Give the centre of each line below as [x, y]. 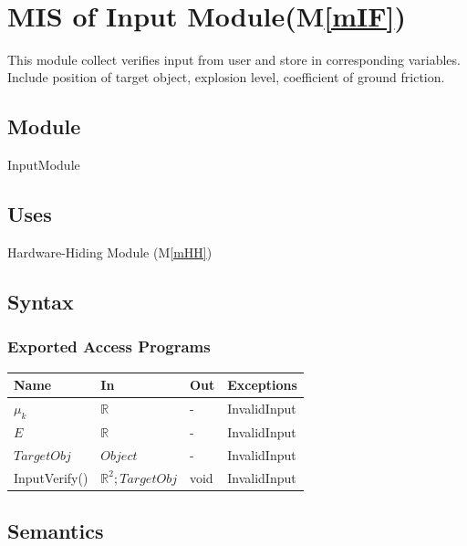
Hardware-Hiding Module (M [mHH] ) [110, 252]
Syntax [41, 301]
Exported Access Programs [109, 346]
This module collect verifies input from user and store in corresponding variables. [234, 59]
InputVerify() [51, 477]
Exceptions [262, 384]
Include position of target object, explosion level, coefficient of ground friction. [226, 77]
